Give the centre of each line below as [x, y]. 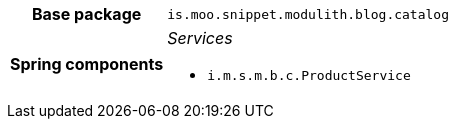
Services [200, 38]
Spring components [87, 63]
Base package [86, 14]
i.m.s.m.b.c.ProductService [309, 75]
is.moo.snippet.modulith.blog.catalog [308, 14]
